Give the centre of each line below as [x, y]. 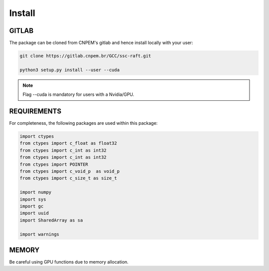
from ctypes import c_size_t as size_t [68, 178]
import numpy [36, 192]
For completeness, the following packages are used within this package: [83, 123]
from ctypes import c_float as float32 [68, 143]
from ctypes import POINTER [54, 164]
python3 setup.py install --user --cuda [69, 70]
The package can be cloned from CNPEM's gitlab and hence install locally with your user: [101, 43]
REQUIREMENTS [35, 112]
